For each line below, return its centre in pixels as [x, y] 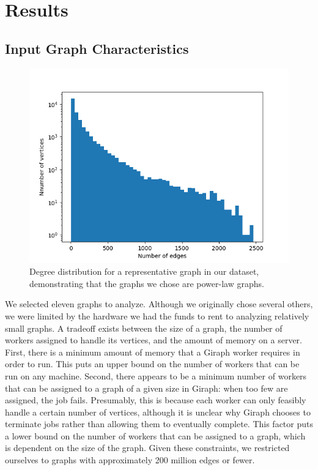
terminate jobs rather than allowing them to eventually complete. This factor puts [159, 424]
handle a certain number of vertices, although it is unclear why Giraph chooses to [158, 412]
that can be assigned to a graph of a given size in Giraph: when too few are [146, 388]
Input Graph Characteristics [97, 48]
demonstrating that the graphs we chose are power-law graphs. [147, 283]
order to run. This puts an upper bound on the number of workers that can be [152, 364]
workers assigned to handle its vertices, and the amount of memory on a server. [153, 340]
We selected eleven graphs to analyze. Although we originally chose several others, [159, 304]
